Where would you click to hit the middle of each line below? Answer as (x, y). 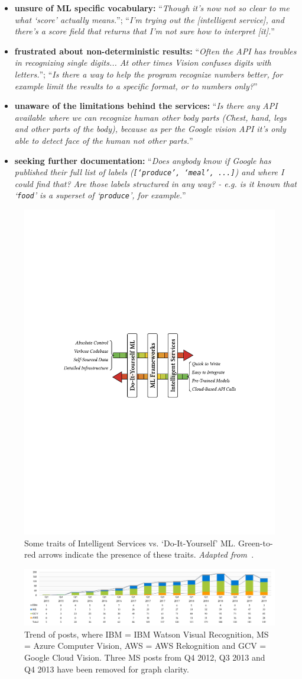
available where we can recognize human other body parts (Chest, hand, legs (150, 117)
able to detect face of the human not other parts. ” (104, 140)
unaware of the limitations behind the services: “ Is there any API (146, 106)
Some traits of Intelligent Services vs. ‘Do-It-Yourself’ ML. (130, 543)
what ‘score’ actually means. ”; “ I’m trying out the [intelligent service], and (149, 19)
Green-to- (256, 543)
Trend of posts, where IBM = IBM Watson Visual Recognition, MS (147, 634)
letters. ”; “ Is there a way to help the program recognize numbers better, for (149, 74)
